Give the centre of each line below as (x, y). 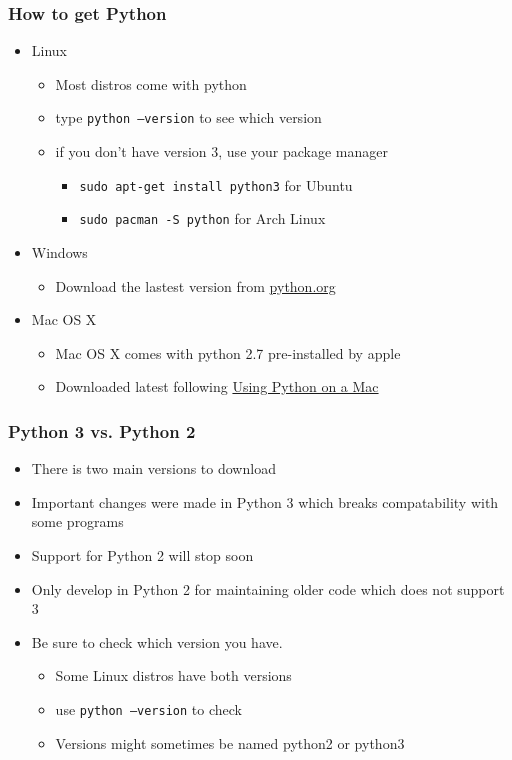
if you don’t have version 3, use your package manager (221, 151)
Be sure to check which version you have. (157, 641)
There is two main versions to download (153, 468)
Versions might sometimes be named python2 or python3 (230, 742)
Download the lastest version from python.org (195, 285)
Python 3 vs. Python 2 (102, 430)
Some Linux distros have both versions (173, 675)
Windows (59, 251)
